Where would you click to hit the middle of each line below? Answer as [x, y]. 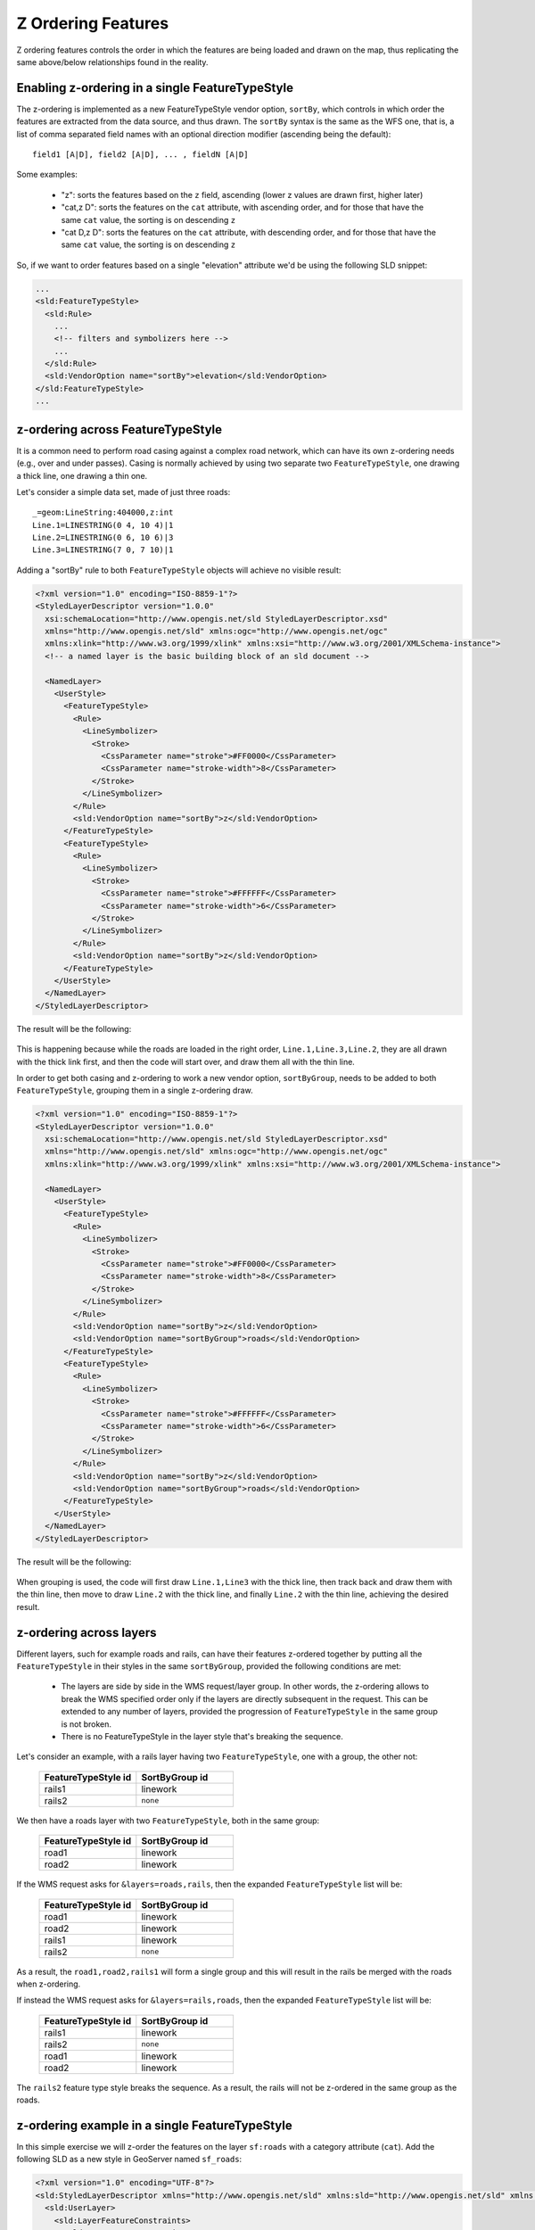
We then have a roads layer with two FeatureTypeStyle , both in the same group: [168, 1821]
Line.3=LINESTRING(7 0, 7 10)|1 [103, 550]
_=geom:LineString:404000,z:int [103, 512]
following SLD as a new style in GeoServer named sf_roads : [129, 2160]
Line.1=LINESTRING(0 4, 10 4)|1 [103, 525]
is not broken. [86, 1724]
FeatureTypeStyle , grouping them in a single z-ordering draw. [135, 1090]
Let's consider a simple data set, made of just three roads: [123, 491]
